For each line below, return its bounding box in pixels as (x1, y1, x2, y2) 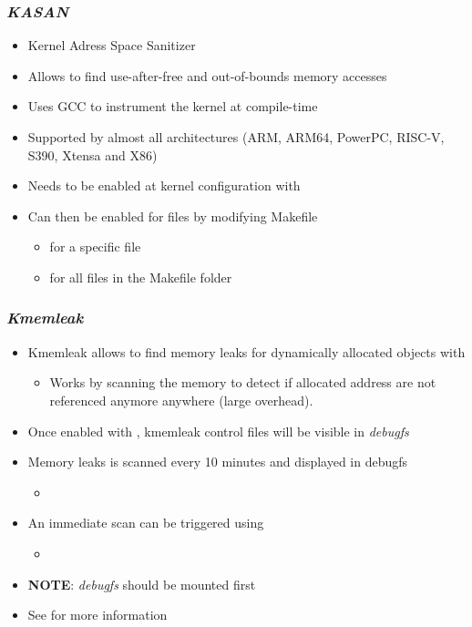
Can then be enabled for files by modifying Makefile (27, 206, 318, 225)
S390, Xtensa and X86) (27, 145, 158, 164)
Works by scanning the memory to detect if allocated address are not (49, 373, 436, 392)
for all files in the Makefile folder (49, 267, 232, 286)
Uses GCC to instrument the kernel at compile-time (27, 97, 318, 116)
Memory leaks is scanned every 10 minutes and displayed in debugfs (27, 452, 408, 471)
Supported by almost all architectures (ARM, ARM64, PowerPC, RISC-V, (27, 128, 445, 146)
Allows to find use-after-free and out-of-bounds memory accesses (27, 66, 387, 85)
